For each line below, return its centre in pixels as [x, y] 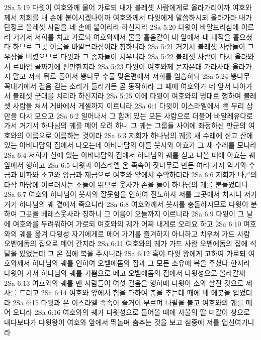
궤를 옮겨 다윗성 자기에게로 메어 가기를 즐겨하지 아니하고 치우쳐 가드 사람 [135, 233]
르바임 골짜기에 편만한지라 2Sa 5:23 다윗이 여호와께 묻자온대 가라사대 [121, 66]
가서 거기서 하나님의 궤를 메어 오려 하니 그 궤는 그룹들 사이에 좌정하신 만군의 [125, 125]
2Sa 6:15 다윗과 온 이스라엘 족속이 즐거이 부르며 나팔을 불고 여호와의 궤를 [128, 302]
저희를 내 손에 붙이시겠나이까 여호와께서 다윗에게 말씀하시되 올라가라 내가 [136, 17]
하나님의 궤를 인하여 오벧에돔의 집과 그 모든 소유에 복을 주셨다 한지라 [141, 263]
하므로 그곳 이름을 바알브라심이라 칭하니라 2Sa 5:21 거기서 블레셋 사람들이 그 [134, 46]
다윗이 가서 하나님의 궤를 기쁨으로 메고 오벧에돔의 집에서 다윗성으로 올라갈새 [125, 273]
